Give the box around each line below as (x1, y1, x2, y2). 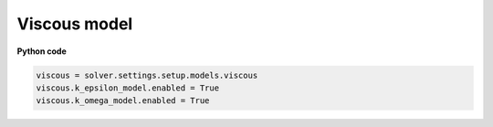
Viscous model (16, 14, 133, 34)
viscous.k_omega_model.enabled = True (36, 96, 210, 106)
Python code (16, 46, 68, 57)
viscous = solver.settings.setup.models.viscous (36, 69, 258, 80)
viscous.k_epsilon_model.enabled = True (36, 82, 219, 93)
